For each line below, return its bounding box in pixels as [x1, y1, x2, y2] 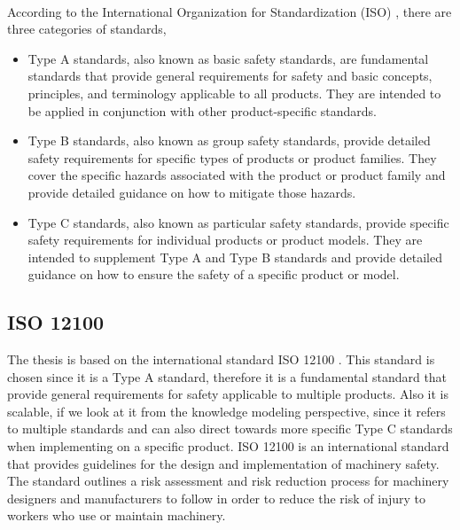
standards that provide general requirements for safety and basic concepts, [27, 66, 433, 85]
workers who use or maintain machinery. [7, 506, 226, 525]
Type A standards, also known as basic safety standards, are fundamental [27, 49, 429, 67]
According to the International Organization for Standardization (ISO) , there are [7, 2, 452, 20]
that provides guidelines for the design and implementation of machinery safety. [7, 454, 440, 472]
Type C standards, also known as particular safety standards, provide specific [27, 213, 449, 231]
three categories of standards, [7, 19, 167, 38]
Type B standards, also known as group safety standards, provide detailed [27, 131, 431, 150]
